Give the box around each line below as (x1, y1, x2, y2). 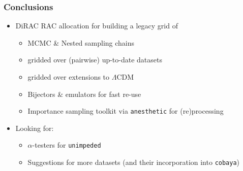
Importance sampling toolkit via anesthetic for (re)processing (27, 106, 224, 116)
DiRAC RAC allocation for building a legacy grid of (15, 20, 178, 31)
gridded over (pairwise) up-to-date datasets (27, 54, 162, 65)
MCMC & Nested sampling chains (27, 37, 135, 48)
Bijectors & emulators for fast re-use (27, 88, 141, 99)
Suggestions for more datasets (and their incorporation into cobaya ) (27, 157, 240, 167)
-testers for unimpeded (32, 140, 101, 150)
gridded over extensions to (27, 72, 110, 82)
